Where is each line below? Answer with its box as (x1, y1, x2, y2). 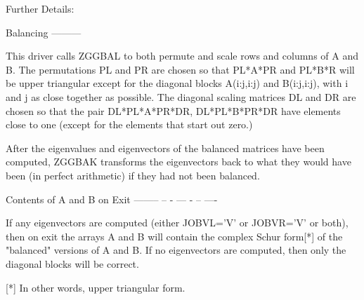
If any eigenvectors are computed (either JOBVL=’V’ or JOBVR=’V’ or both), (6, 215, 349, 230)
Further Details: (6, 1, 74, 15)
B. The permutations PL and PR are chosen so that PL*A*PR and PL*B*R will (6, 62, 355, 76)
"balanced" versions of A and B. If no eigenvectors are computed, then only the (6, 243, 346, 257)
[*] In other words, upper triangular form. (6, 280, 186, 294)
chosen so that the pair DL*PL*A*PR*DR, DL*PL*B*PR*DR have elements (6, 103, 341, 118)
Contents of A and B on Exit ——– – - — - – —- (6, 191, 218, 206)
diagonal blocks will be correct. (6, 256, 139, 271)
